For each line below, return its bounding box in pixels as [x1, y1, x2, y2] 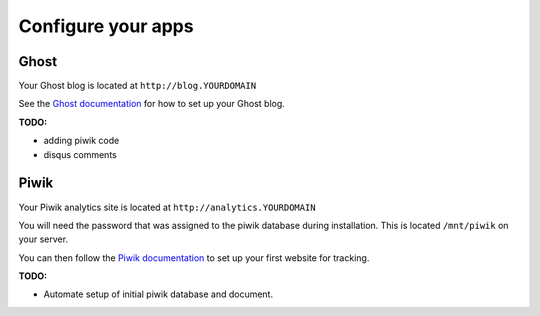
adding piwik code [43, 135, 120, 147]
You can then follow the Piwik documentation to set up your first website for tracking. [18, 251, 370, 264]
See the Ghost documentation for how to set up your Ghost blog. [18, 98, 285, 110]
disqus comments [43, 148, 117, 160]
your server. [18, 233, 69, 245]
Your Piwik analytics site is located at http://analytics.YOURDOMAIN [18, 201, 316, 213]
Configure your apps [18, 15, 194, 37]
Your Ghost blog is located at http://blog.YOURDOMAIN [18, 80, 257, 92]
